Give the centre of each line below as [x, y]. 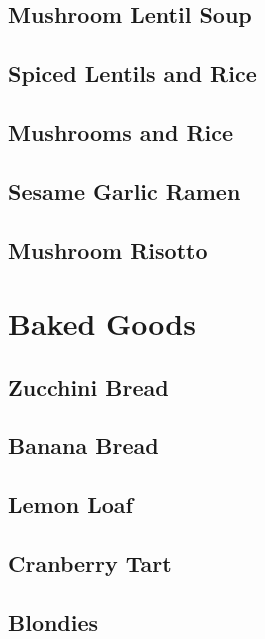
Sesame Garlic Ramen [124, 190]
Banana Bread [83, 445]
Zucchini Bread [88, 386]
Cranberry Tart [90, 563]
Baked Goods [102, 323]
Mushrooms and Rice [121, 131]
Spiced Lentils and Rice [132, 73]
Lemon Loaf [70, 504]
